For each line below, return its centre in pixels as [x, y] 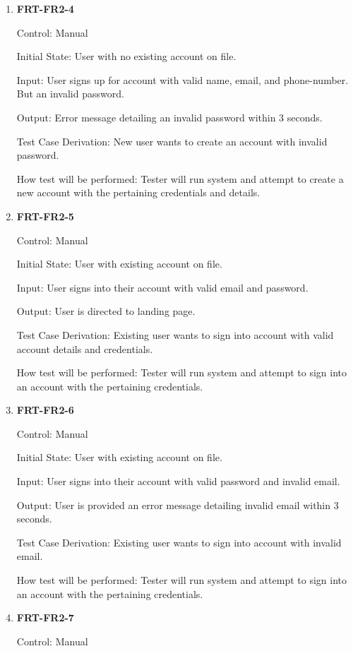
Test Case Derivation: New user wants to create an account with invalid [172, 141]
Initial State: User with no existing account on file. [126, 56]
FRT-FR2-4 [45, 8]
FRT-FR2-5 [45, 216]
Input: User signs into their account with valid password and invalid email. [178, 481]
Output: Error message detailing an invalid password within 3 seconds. [169, 117]
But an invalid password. [70, 94]
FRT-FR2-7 [45, 617]
